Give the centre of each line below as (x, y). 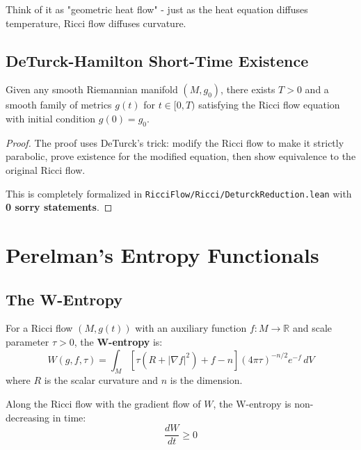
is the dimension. (206, 380)
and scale (312, 328)
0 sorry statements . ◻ (59, 207)
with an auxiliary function (191, 328)
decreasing (28, 417)
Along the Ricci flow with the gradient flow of (103, 403)
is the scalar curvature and (101, 380)
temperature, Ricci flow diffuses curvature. (96, 23)
